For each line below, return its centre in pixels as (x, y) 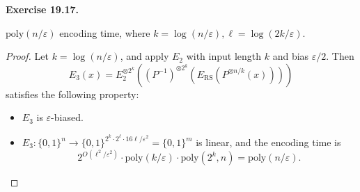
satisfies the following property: (72, 94)
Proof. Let (27, 56)
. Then (340, 56)
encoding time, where (105, 32)
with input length (224, 56)
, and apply (144, 56)
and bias (291, 56)
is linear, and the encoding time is (268, 142)
